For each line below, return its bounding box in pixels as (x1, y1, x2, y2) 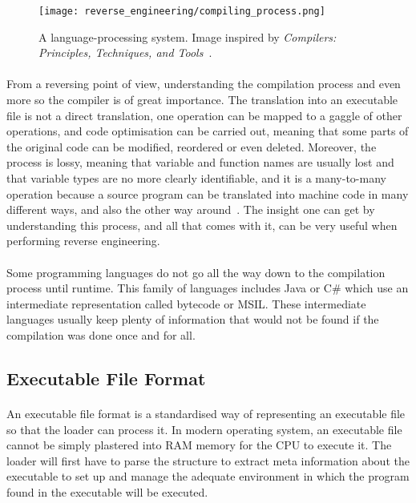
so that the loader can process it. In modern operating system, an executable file (6, 421, 402, 437)
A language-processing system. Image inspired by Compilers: (38, 28, 337, 45)
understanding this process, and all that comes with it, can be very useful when (6, 216, 398, 233)
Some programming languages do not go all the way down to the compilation (6, 264, 386, 280)
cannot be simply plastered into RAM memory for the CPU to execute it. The (6, 437, 392, 453)
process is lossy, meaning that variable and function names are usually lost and (6, 154, 394, 171)
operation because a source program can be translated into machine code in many (6, 185, 409, 202)
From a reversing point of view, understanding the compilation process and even (6, 75, 401, 92)
